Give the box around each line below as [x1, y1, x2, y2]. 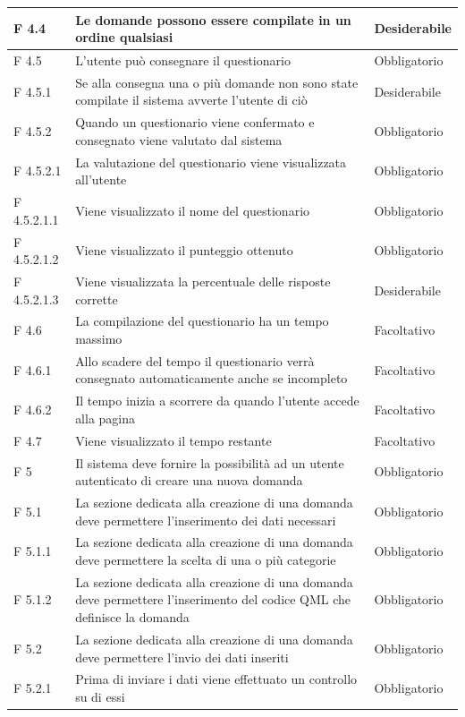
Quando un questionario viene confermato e [75, 113, 315, 132]
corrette [75, 289, 118, 308]
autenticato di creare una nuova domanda [75, 471, 303, 490]
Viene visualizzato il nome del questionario [75, 201, 310, 219]
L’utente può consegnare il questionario [75, 50, 291, 69]
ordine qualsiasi [75, 28, 173, 47]
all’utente [75, 170, 127, 189]
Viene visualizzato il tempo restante [75, 431, 272, 449]
